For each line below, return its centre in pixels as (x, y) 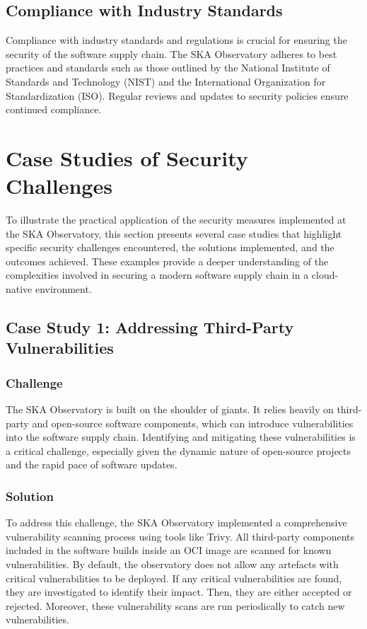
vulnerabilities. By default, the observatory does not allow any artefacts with (172, 564)
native (19, 289)
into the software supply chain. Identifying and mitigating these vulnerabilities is (181, 437)
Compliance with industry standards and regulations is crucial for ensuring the (176, 40)
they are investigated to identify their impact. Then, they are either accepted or (179, 592)
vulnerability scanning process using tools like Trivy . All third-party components (180, 536)
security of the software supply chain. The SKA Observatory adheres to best (171, 53)
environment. (63, 289)
